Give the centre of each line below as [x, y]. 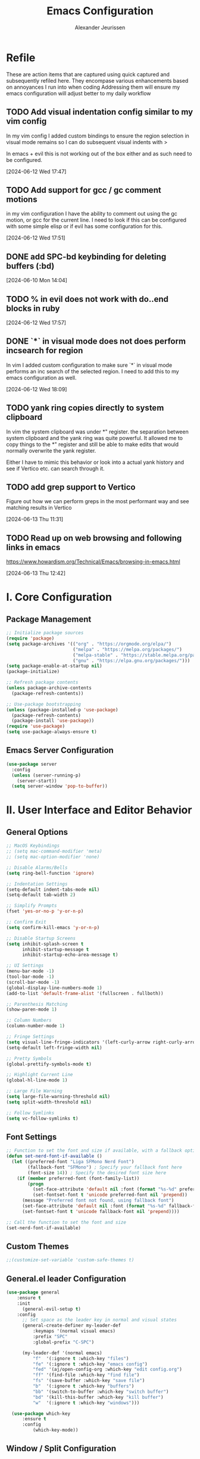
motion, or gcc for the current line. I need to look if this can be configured [96, 220]
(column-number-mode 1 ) [36, 1026]
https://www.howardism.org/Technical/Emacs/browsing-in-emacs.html [93, 562]
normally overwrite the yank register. [51, 450]
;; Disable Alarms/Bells [37, 868]
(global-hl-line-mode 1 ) [37, 1080]
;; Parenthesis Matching [37, 1004]
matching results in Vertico [39, 508]
